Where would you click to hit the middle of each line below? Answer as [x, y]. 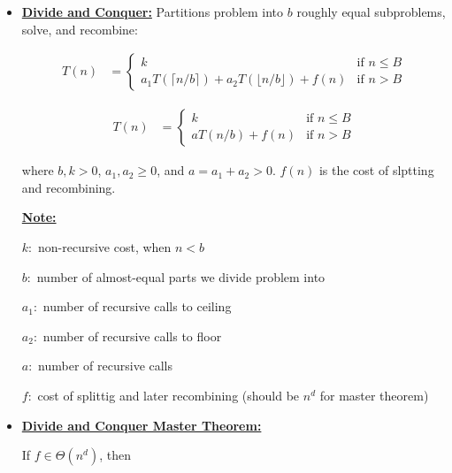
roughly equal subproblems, [371, 11]
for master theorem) [374, 395]
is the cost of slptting [376, 170]
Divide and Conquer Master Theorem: [142, 425]
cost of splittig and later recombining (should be [169, 395]
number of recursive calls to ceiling [137, 306]
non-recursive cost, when [104, 247]
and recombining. [69, 187]
